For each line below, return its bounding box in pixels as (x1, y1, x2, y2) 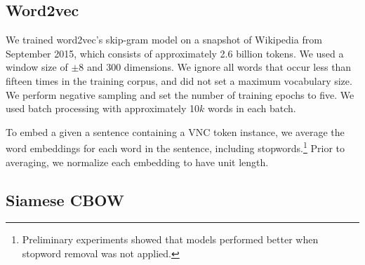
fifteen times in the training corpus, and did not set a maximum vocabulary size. (6, 73, 352, 88)
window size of (6, 60, 68, 74)
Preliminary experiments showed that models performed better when (22, 232, 319, 247)
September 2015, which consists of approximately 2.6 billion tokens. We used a (6, 46, 344, 60)
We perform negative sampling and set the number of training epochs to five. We (6, 87, 354, 102)
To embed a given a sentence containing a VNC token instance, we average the (6, 124, 345, 139)
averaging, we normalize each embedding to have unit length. (6, 154, 269, 169)
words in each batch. (208, 101, 296, 116)
